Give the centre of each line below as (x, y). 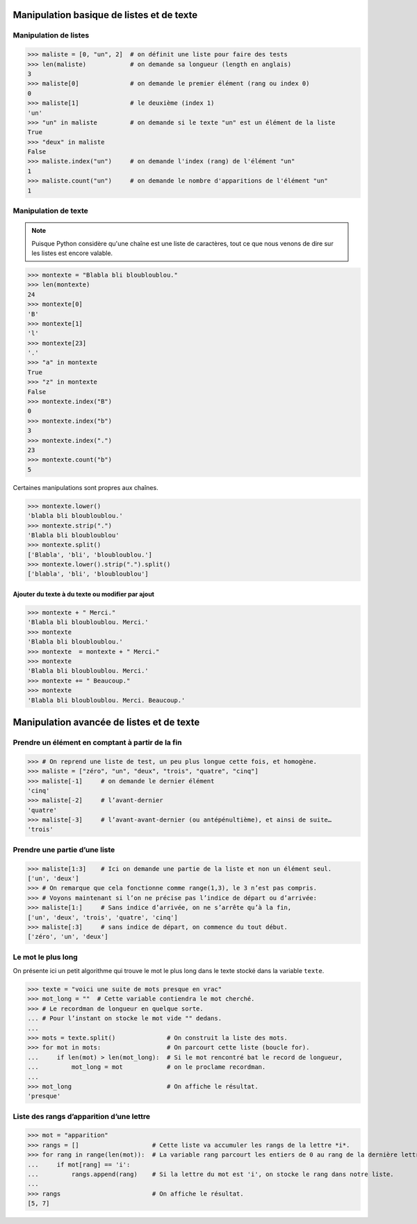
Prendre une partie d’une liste (64, 849)
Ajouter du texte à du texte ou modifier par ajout (83, 594)
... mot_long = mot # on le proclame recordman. (147, 1067)
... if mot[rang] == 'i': (79, 1165)
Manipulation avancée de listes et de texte (106, 722)
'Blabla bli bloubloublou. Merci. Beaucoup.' (106, 700)
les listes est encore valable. (72, 253)
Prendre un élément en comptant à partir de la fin (97, 742)
